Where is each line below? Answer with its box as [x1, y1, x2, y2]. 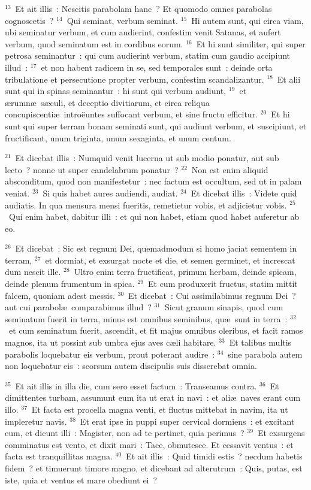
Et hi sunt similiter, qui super [196, 37, 306, 50]
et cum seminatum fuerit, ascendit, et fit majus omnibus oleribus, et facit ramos [8, 324, 303, 337]
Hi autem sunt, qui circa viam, [191, 14, 304, 26]
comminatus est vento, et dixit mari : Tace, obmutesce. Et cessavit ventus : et [5, 438, 294, 450]
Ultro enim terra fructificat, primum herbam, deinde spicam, [74, 265, 297, 278]
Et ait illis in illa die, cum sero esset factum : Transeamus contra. [15, 379, 257, 392]
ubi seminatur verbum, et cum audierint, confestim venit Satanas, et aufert [5, 26, 281, 38]
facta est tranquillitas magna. [5, 450, 113, 462]
